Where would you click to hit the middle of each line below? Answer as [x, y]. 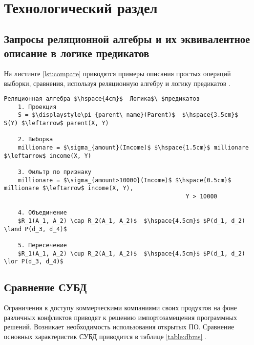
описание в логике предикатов [77, 53]
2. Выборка [35, 140]
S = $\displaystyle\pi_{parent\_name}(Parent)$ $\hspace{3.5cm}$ [128, 115]
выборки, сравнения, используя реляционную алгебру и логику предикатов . [117, 83]
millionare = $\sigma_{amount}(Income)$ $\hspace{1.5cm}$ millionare [133, 148]
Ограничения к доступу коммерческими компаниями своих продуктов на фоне [121, 308]
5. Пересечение [42, 245]
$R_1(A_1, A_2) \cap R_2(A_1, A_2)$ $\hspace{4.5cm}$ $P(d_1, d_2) [131, 221]
